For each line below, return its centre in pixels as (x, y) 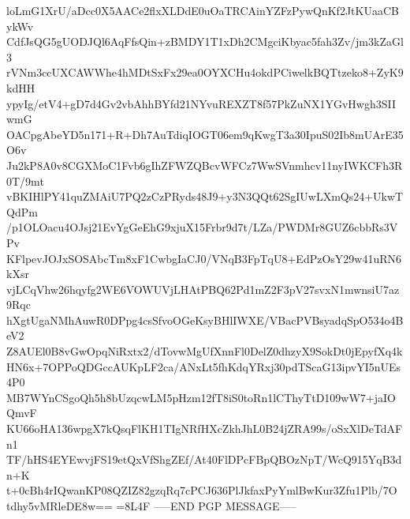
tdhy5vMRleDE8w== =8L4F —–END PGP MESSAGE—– (151, 506)
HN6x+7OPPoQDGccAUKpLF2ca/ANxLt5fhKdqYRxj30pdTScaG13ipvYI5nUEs (204, 366)
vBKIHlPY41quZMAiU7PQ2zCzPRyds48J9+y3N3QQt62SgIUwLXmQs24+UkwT (205, 196)
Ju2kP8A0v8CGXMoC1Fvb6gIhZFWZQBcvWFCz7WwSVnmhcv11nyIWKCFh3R (205, 165)
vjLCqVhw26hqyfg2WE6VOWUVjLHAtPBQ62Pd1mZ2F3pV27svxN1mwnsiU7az (203, 289)
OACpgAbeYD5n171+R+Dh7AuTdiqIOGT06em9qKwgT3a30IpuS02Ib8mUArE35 (205, 134)
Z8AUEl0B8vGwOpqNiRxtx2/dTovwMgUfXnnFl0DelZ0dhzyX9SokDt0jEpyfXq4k (205, 351)
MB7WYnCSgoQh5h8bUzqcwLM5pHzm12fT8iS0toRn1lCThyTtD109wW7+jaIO (201, 397)
